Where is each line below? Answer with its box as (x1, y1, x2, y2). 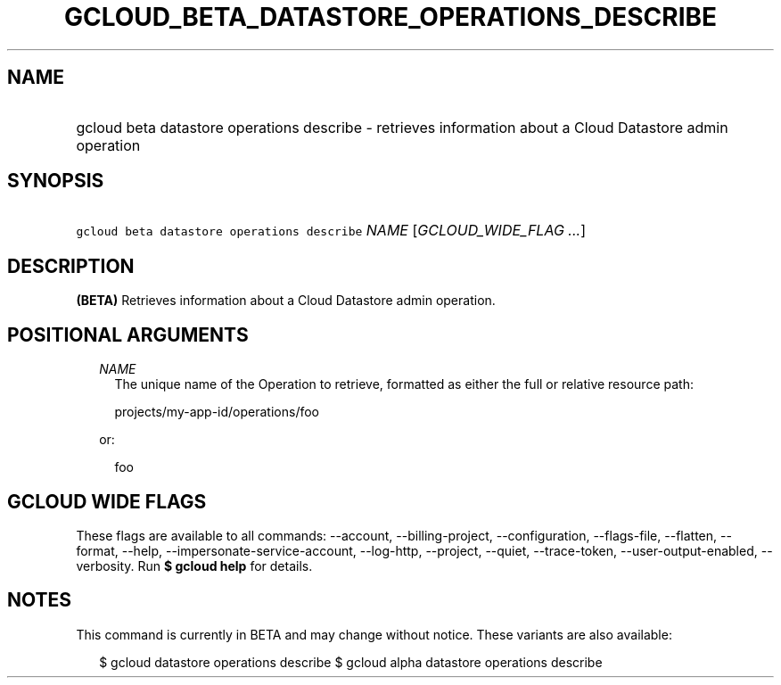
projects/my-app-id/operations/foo (114, 404, 319, 420)
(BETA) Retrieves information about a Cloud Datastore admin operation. (76, 293, 496, 309)
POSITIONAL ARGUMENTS (7, 323, 249, 346)
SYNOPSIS (7, 169, 104, 193)
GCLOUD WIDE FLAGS (7, 490, 207, 513)
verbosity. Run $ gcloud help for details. (76, 557, 313, 574)
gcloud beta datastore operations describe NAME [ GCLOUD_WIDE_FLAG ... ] (76, 221, 586, 240)
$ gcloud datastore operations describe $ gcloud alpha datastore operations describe (99, 654, 603, 670)
